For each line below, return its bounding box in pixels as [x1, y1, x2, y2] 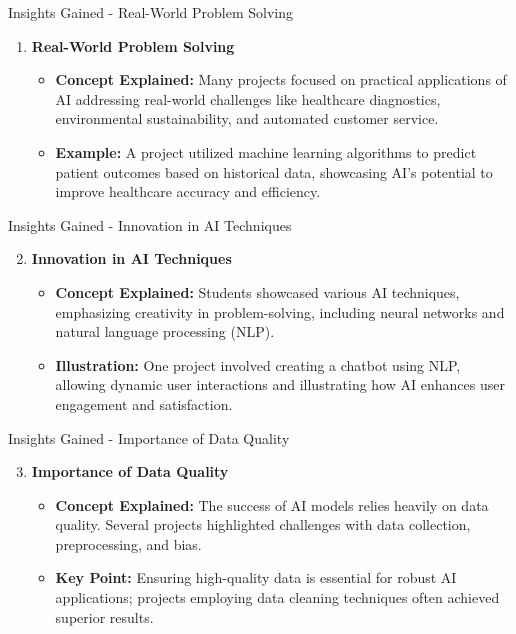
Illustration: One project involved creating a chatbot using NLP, [55, 354, 461, 375]
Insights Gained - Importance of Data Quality [8, 427, 290, 448]
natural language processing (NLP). [55, 321, 275, 342]
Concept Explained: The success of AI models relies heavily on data [55, 494, 489, 515]
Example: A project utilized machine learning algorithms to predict [55, 141, 477, 162]
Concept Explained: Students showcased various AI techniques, [55, 281, 460, 302]
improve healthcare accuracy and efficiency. [55, 181, 321, 202]
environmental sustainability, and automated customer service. [55, 108, 439, 129]
